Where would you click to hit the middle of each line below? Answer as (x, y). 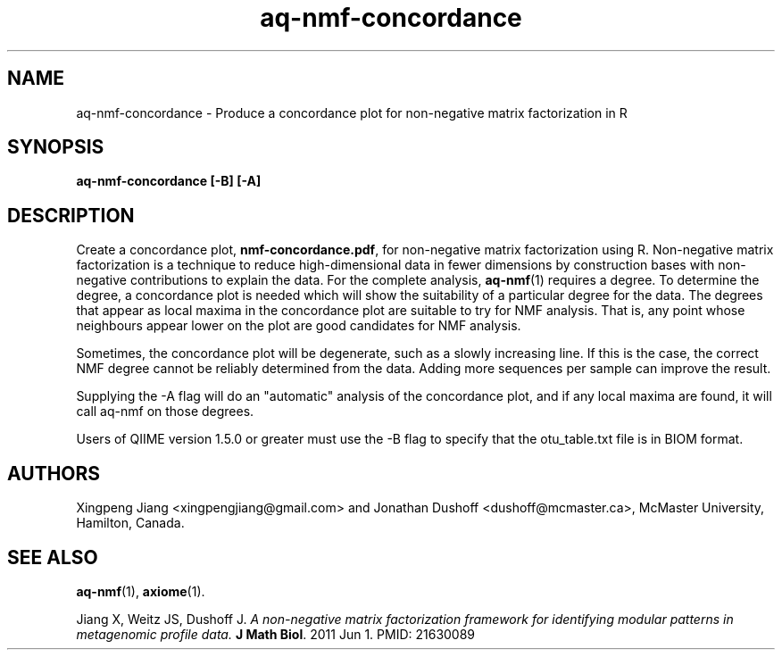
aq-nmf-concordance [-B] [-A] (169, 181)
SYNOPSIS (56, 147)
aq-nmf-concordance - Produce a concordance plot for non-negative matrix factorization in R (352, 112)
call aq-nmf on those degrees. (165, 412)
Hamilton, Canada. (130, 523)
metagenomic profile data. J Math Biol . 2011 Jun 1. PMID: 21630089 (276, 634)
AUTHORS (54, 473)
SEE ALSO (53, 557)
